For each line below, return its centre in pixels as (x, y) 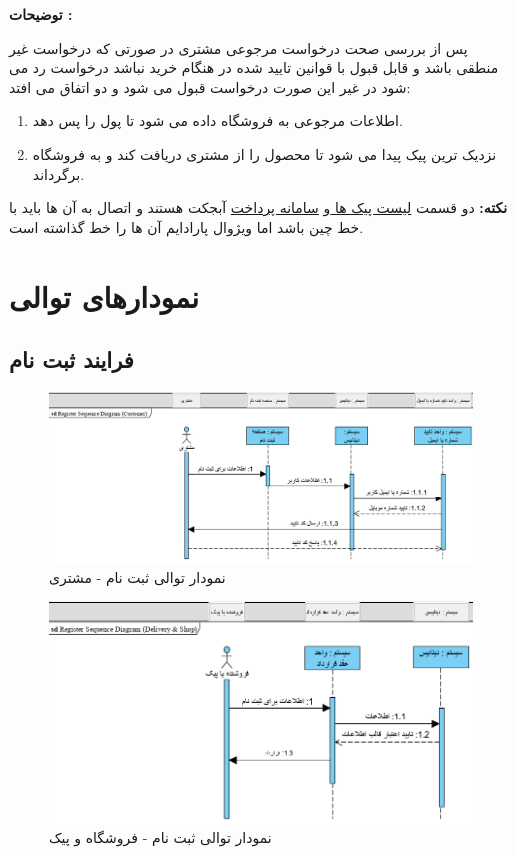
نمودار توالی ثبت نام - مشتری (137, 576)
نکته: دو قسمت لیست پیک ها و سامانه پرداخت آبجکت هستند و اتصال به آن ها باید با (258, 207)
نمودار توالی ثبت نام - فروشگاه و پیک (160, 837)
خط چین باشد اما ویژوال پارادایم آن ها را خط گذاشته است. (186, 226)
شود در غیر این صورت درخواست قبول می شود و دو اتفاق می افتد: (210, 86)
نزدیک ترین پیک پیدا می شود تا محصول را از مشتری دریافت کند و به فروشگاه (264, 153)
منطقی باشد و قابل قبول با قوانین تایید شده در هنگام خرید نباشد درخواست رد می (254, 67)
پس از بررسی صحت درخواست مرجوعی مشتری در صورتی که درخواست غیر (238, 47)
